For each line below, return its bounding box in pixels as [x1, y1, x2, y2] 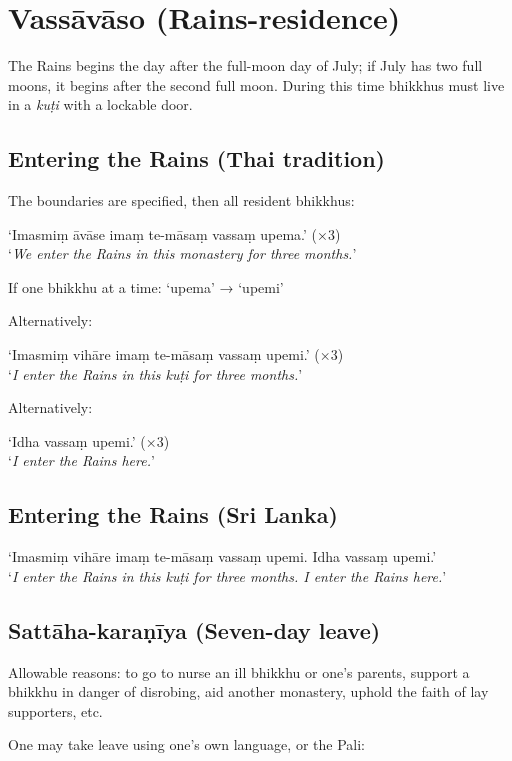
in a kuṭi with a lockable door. [8, 94, 193, 115]
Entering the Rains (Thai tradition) [8, 143, 385, 174]
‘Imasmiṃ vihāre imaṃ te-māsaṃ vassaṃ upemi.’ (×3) [8, 344, 344, 365]
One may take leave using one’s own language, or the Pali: [8, 734, 365, 755]
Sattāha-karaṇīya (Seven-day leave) [8, 614, 381, 645]
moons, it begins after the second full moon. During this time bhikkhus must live [8, 74, 505, 95]
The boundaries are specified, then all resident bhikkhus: [8, 190, 355, 211]
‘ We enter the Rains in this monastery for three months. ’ [8, 243, 357, 264]
